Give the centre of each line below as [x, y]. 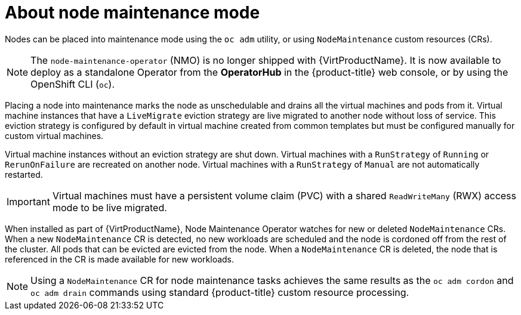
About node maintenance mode [132, 13]
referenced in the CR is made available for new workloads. [120, 259]
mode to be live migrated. [110, 207]
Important [28, 201]
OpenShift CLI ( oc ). [73, 84]
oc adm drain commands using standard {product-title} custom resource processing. [220, 292]
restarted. [24, 174]
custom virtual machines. [54, 135]
